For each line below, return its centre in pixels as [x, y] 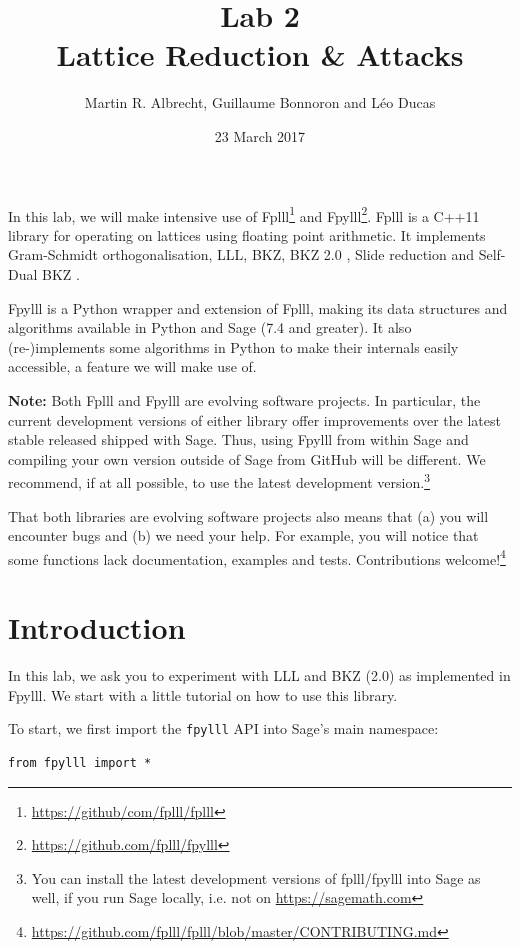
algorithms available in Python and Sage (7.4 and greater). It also [210, 327]
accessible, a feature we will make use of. [132, 366]
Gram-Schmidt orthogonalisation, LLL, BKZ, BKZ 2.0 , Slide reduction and [241, 254]
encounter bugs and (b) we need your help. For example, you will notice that [243, 535]
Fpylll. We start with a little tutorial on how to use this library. [203, 694]
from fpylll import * [80, 762]
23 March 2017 [260, 135]
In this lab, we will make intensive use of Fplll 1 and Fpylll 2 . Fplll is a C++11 [244, 214]
